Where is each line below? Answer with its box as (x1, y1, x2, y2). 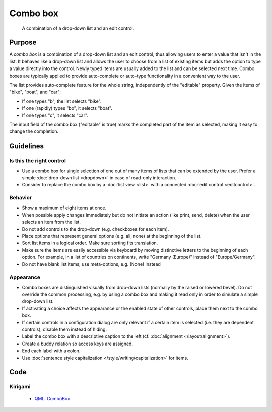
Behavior (9, 194, 32, 201)
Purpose (9, 38, 37, 47)
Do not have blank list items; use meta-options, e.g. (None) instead (22, 261, 161, 267)
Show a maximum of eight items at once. (22, 204, 107, 211)
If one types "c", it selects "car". (22, 112, 88, 118)
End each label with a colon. (22, 348, 81, 354)
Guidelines (9, 142, 44, 151)
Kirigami (9, 383, 31, 390)
